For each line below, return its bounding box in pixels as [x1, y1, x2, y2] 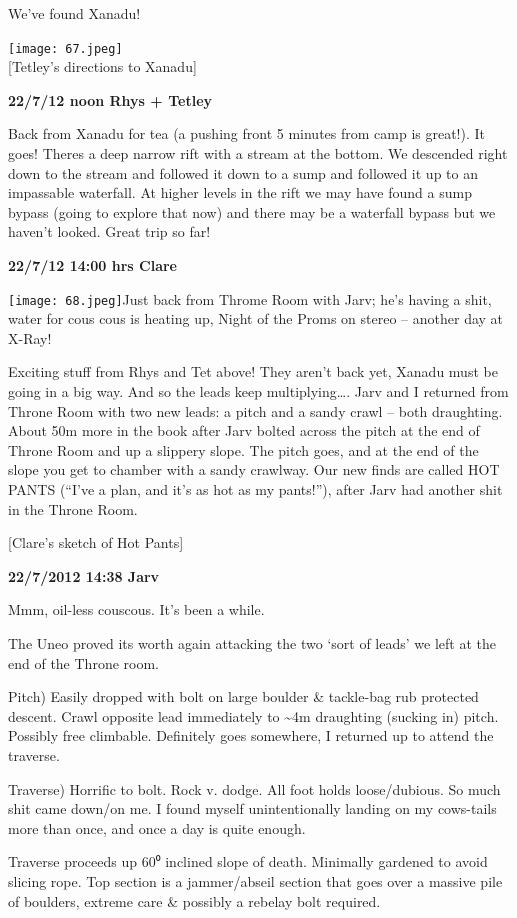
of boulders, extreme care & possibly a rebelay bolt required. [8, 890, 381, 911]
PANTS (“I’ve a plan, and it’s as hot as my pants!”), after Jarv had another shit [8, 479, 503, 499]
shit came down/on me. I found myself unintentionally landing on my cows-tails [8, 798, 497, 819]
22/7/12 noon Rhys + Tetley [8, 89, 213, 110]
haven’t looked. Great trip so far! [8, 221, 211, 242]
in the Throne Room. [8, 498, 138, 519]
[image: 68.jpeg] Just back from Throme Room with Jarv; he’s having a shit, [8, 288, 492, 309]
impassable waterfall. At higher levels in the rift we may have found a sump [8, 182, 472, 203]
